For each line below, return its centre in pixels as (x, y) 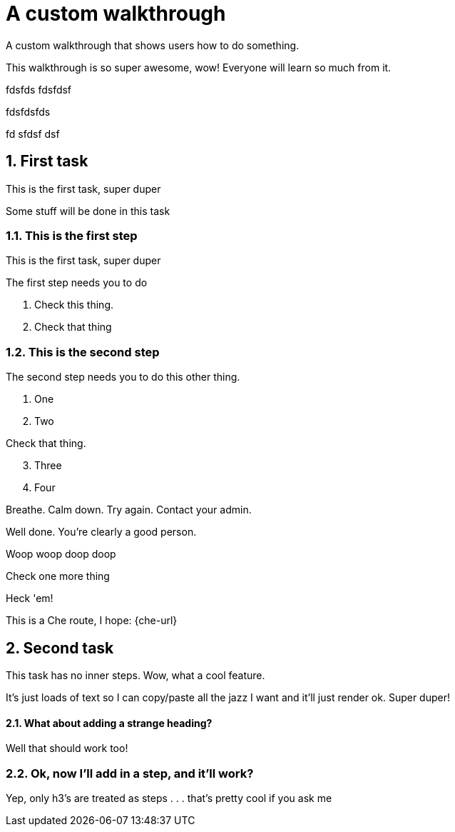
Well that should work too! (67, 748)
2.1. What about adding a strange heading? (109, 723)
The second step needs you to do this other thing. (123, 377)
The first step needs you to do (77, 283)
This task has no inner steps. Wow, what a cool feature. (136, 675)
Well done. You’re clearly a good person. (101, 532)
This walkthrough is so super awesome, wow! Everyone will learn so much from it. (199, 67)
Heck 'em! (30, 598)
